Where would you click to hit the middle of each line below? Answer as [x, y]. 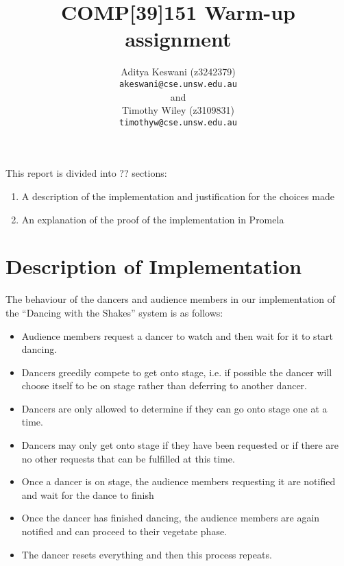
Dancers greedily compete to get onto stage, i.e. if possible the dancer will [177, 372]
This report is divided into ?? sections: [86, 173]
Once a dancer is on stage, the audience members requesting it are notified [179, 481]
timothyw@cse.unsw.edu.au [178, 122]
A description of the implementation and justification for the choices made [178, 196]
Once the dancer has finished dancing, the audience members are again [171, 518]
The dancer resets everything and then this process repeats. [147, 554]
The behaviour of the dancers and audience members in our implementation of [170, 299]
